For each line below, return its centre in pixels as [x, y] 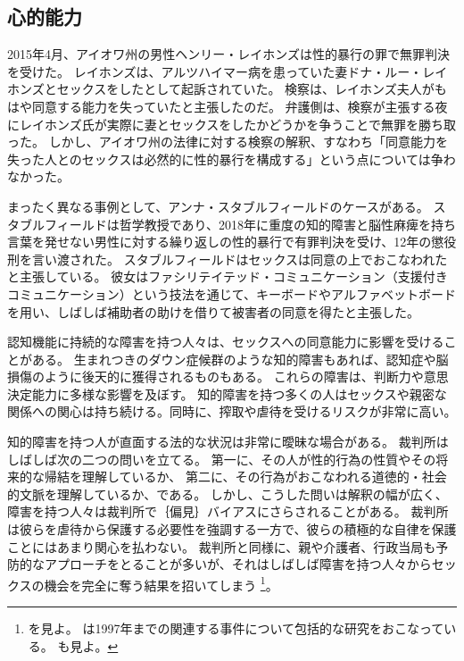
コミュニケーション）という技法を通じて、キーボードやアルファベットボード [232, 293]
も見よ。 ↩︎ [88, 645]
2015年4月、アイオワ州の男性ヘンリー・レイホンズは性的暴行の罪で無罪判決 [229, 54]
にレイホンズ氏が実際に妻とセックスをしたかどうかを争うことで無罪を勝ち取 [232, 124]
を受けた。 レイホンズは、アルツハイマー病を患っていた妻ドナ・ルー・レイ [228, 71]
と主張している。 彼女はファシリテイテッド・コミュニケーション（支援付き [228, 276]
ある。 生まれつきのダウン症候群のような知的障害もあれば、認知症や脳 [240, 359]
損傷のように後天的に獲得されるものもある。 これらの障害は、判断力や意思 [228, 377]
